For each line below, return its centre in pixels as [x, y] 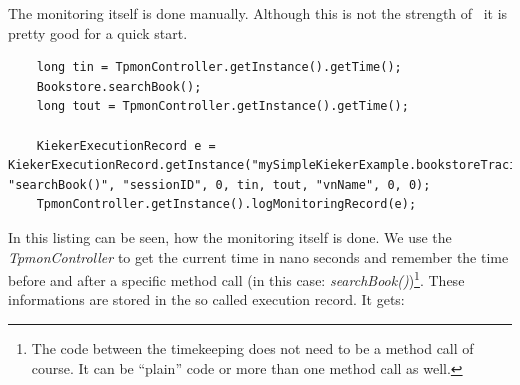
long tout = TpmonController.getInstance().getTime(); [222, 106]
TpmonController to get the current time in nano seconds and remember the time [258, 256]
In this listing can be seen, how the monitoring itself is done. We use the [230, 236]
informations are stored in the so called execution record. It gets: [206, 299]
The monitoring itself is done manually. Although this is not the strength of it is [258, 13]
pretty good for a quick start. [98, 32]
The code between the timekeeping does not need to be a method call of [252, 347]
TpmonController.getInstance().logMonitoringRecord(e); [226, 204]
